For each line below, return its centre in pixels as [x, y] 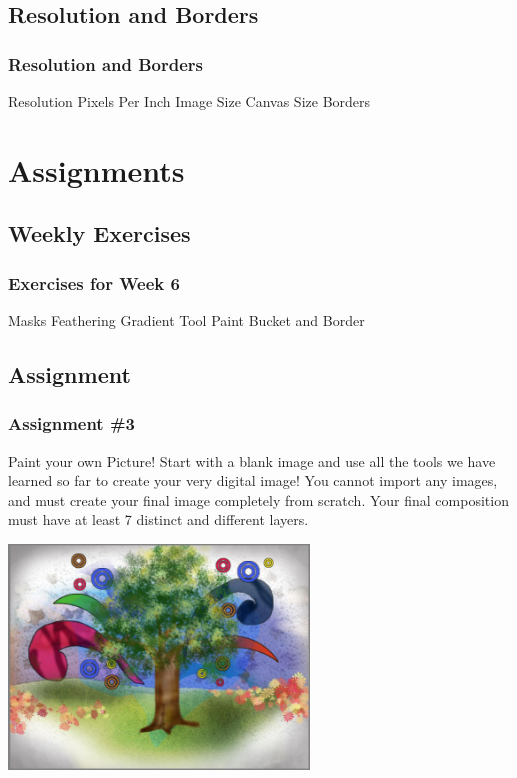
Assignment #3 [72, 423]
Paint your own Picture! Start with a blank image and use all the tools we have [252, 460]
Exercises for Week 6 [94, 282]
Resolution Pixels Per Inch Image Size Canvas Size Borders [189, 101]
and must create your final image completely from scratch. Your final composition [258, 499]
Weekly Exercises [99, 233]
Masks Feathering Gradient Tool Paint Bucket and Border [186, 319]
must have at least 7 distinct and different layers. [158, 519]
